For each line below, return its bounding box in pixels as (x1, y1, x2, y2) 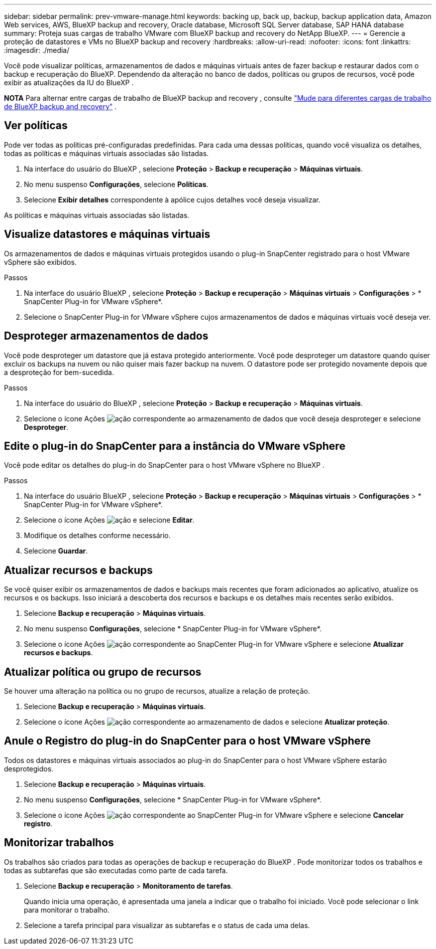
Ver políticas (4, 119, 68, 132)
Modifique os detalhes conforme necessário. (24, 531, 171, 540)
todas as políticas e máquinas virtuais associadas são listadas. (4, 149, 209, 158)
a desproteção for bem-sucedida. (4, 368, 114, 377)
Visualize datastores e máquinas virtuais (4, 228, 211, 241)
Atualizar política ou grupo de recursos (4, 665, 202, 678)
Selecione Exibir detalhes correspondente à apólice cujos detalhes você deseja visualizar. (24, 195, 321, 204)
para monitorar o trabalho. (24, 905, 109, 914)
